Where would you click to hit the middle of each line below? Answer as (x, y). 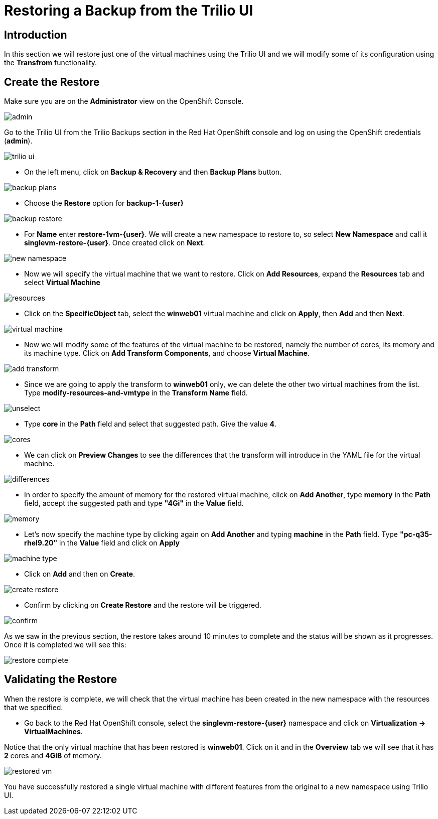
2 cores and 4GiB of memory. (53, 755)
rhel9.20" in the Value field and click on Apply (102, 543)
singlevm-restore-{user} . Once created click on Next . (115, 243)
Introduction (36, 35)
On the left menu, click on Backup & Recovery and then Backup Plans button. (153, 172)
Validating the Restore (61, 679)
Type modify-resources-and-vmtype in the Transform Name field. (136, 393)
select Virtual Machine (62, 283)
